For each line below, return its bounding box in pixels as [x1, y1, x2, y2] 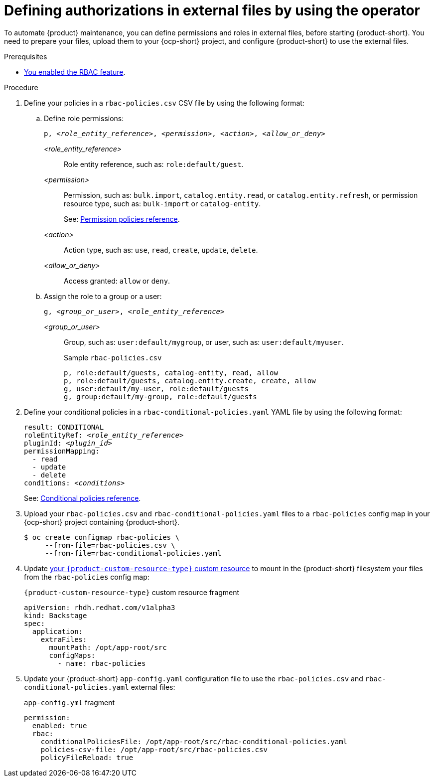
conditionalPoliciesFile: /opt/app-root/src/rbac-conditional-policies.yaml [40, 737, 348, 746]
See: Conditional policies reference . [24, 493, 141, 502]
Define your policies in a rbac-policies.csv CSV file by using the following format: [24, 98, 304, 107]
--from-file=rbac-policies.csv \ [45, 541, 175, 549]
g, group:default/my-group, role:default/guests [64, 392, 257, 401]
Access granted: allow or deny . [64, 276, 170, 285]
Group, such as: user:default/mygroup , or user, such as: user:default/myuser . [64, 337, 344, 346]
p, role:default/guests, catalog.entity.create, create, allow [64, 376, 316, 385]
